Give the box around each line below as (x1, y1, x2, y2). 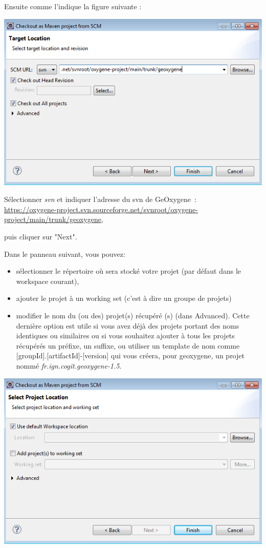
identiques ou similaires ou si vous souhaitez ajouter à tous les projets (16, 330, 235, 341)
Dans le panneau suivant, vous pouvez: (4, 248, 125, 259)
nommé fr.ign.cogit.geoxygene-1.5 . (16, 360, 122, 371)
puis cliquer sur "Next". (4, 231, 77, 242)
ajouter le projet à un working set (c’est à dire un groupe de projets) (16, 293, 232, 303)
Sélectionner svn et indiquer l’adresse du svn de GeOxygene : (4, 194, 196, 205)
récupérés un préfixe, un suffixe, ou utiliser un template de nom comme (16, 340, 240, 351)
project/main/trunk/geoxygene (4, 214, 101, 225)
